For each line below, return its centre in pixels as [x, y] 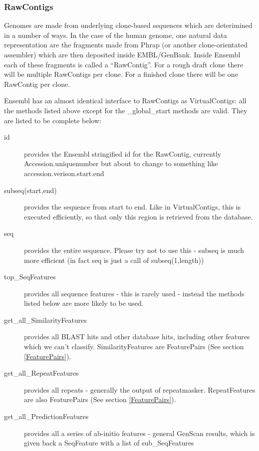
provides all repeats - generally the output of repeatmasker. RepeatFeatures [140, 389]
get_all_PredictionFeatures [46, 416]
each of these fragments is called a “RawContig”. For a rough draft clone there [124, 64]
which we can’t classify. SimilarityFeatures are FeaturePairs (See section [134, 346]
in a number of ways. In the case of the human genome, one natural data [116, 35]
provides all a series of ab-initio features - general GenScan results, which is [139, 433]
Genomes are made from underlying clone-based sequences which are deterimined [128, 25]
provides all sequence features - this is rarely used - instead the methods [134, 293]
